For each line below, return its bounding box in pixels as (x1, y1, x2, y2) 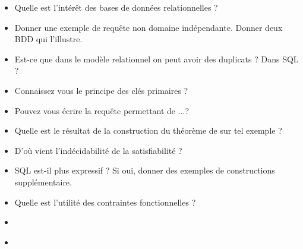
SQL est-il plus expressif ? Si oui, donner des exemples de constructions (14, 164, 275, 176)
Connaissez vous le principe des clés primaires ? (14, 84, 188, 96)
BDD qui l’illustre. (14, 33, 83, 45)
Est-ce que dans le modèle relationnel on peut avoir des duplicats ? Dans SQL (14, 52, 299, 65)
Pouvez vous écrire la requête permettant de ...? (14, 104, 190, 116)
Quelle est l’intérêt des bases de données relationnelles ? (14, 1, 218, 13)
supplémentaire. (14, 175, 72, 188)
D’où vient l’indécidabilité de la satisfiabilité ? (14, 144, 182, 156)
